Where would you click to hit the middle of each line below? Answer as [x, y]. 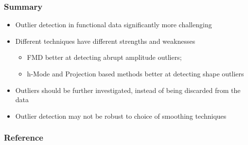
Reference [24, 137]
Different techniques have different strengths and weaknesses [105, 41]
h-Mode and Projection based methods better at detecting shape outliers [135, 73]
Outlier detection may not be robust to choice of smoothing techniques [121, 116]
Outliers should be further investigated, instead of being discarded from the [128, 90]
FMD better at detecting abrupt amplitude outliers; [104, 57]
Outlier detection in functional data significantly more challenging [114, 25]
